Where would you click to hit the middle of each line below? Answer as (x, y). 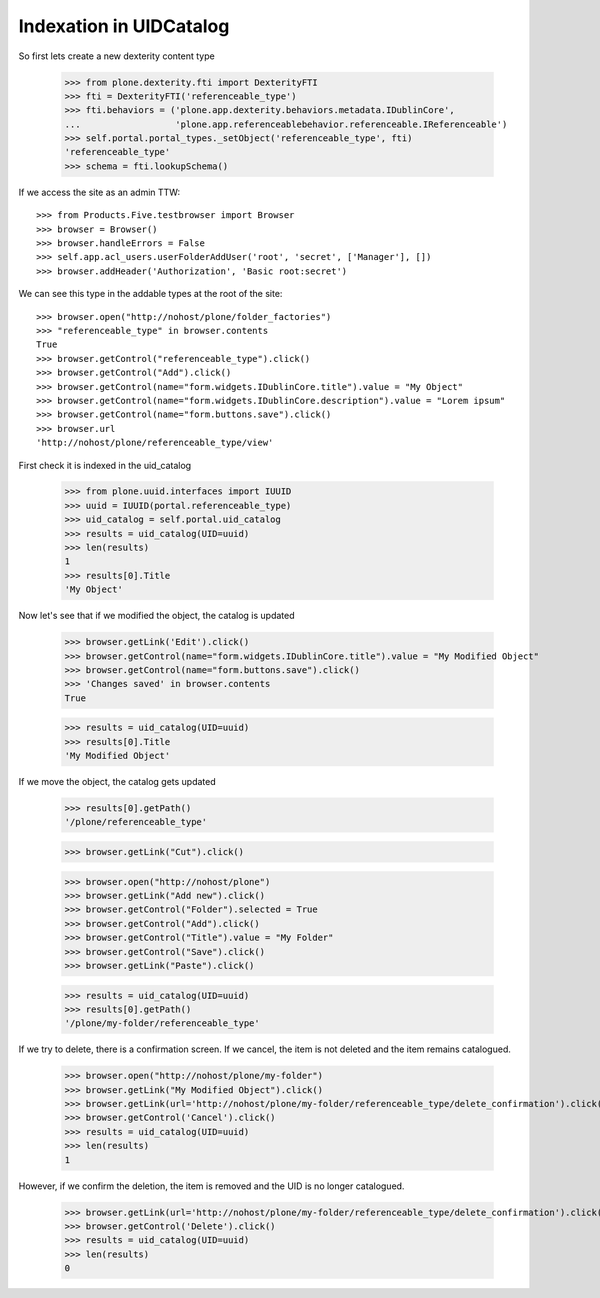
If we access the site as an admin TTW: (99, 192)
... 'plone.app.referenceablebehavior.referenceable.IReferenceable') (286, 124)
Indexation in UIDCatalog (124, 26)
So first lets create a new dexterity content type (116, 56)
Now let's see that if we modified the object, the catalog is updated (156, 616)
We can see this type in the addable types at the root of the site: (150, 294)
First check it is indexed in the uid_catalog (105, 465)
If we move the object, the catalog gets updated (117, 782)
